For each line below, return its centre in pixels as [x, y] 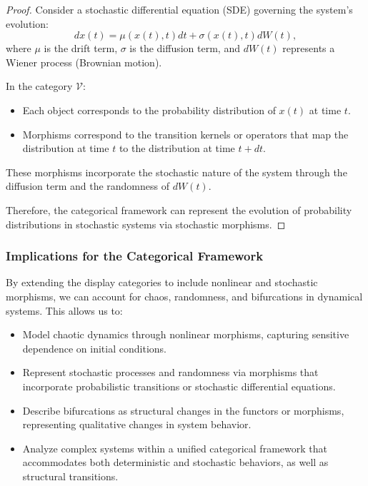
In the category [39, 86]
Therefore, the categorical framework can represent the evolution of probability [179, 209]
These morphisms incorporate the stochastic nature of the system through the [176, 172]
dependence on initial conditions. [94, 348]
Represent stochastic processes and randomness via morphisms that [170, 372]
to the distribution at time [177, 148]
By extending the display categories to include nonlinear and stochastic [162, 282]
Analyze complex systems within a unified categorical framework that [175, 448]
